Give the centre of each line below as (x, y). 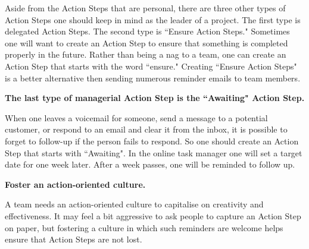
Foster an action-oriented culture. (75, 184)
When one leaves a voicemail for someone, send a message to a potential (136, 117)
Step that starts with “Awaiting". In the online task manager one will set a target (154, 152)
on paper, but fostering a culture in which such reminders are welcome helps (144, 227)
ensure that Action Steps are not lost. (74, 239)
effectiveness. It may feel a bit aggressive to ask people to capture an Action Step (153, 215)
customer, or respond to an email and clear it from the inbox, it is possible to (146, 129)
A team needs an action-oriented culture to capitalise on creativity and (134, 204)
